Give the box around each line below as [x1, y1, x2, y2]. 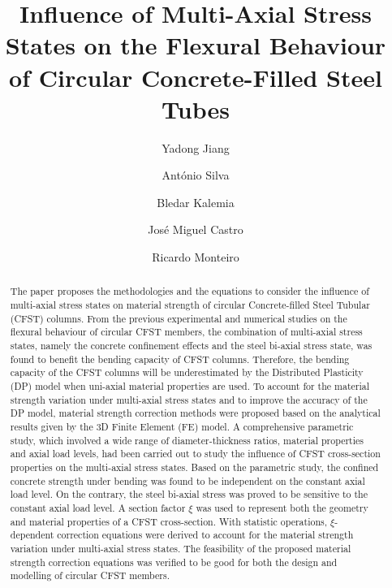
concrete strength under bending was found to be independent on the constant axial [10, 473, 365, 487]
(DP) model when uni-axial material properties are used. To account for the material [10, 379, 370, 393]
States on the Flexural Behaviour [5, 28, 386, 62]
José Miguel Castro [148, 221, 243, 238]
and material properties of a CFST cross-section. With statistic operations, [10, 514, 328, 528]
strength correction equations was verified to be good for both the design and [10, 555, 338, 569]
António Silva [162, 166, 230, 184]
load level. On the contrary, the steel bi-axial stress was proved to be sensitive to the [10, 487, 368, 501]
